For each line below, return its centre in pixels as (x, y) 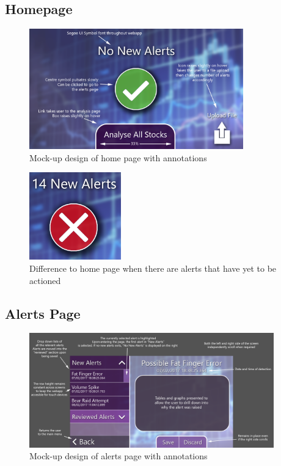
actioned (45, 280)
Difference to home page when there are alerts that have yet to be (153, 268)
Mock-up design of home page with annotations (118, 157)
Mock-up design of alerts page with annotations (119, 456)
